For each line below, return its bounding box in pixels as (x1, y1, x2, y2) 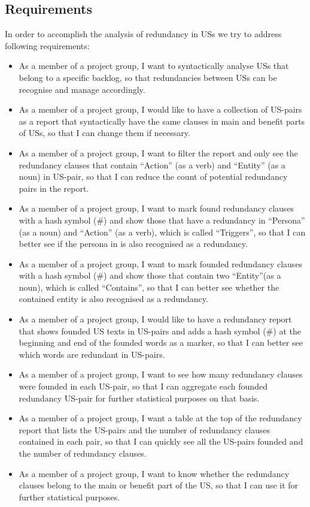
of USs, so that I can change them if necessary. (19, 126, 190, 139)
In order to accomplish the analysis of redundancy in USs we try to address (5, 28, 282, 40)
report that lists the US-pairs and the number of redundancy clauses (19, 423, 271, 436)
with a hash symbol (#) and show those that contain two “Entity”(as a (19, 269, 281, 282)
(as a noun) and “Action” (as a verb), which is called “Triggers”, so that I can (19, 225, 306, 238)
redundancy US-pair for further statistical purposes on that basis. (19, 391, 260, 404)
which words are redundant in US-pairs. (19, 348, 165, 360)
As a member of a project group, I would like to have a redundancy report (19, 313, 292, 325)
